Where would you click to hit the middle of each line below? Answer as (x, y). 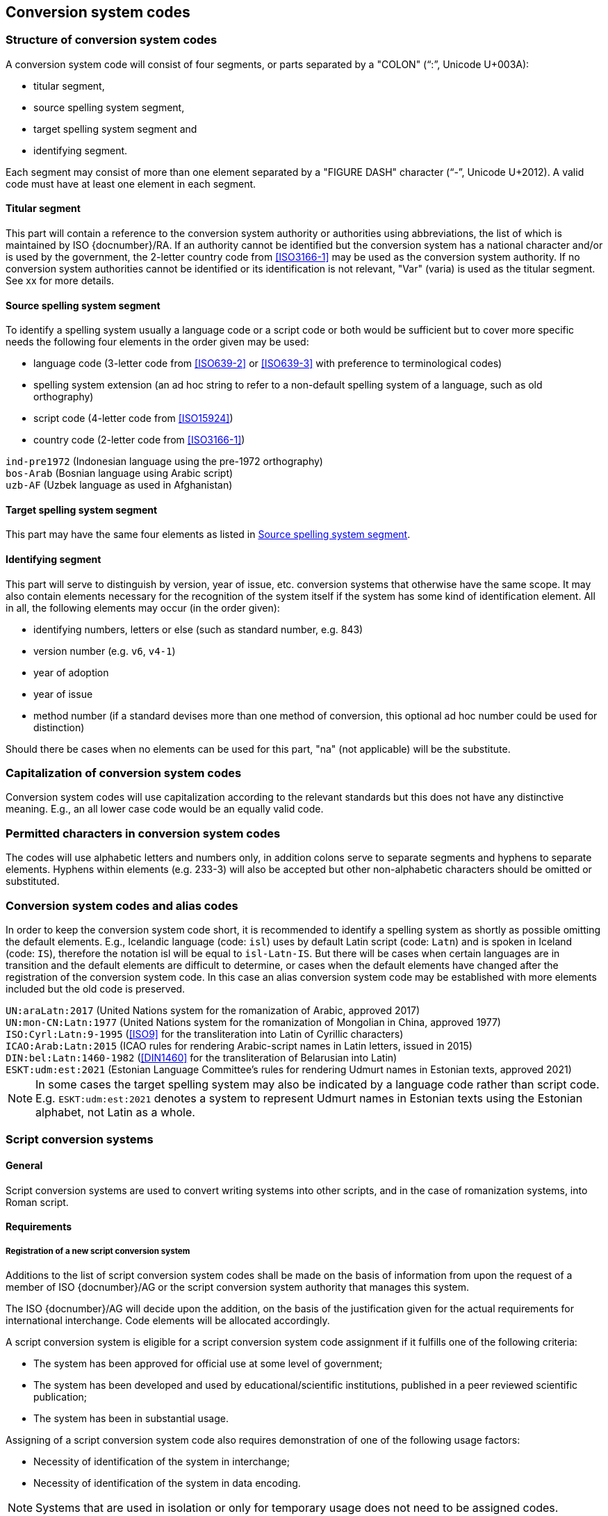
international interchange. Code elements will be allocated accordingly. (168, 1320)
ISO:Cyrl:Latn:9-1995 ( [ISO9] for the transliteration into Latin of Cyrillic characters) (205, 1034)
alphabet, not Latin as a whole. (115, 1112)
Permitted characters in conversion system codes (143, 833)
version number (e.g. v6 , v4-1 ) (105, 651)
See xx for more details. (60, 281)
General (24, 1165)
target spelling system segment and (115, 129)
